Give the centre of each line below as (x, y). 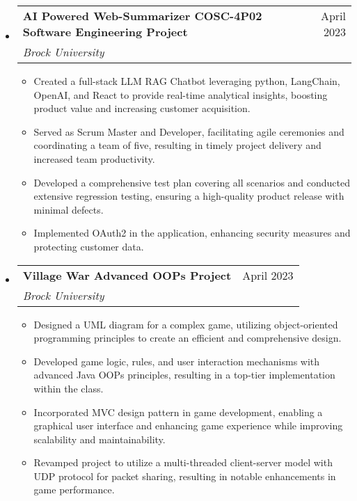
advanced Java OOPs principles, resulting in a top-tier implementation (184, 375)
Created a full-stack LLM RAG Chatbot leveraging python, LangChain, (187, 81)
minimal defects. (69, 209)
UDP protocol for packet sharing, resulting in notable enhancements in (185, 476)
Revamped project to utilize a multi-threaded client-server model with (183, 462)
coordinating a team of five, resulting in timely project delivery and (177, 145)
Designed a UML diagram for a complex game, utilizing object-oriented (186, 324)
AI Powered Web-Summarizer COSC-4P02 (142, 16)
